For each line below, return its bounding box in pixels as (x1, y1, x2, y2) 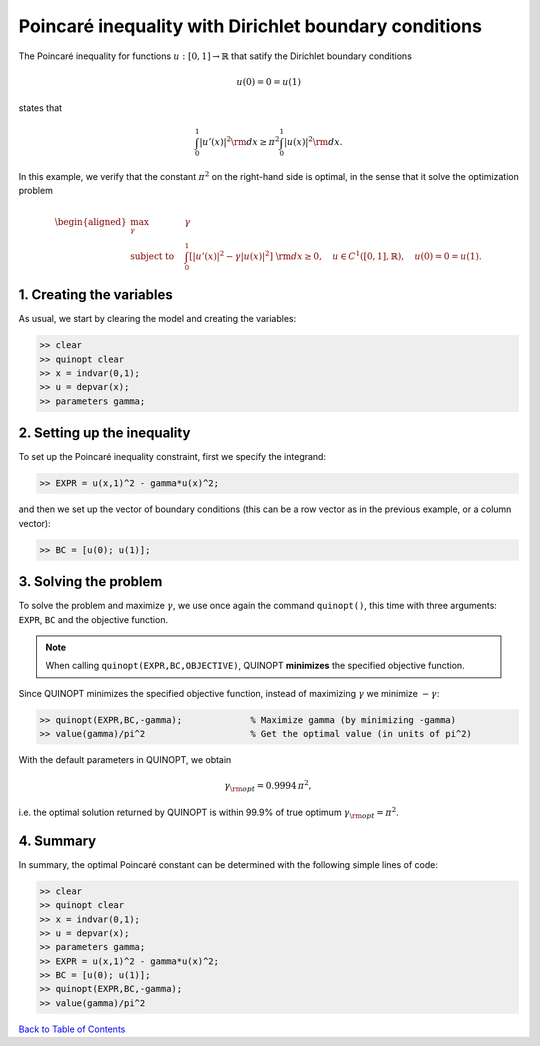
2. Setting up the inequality (18, 425, 191, 442)
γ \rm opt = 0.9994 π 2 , (223, 778, 312, 794)
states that (18, 102, 63, 114)
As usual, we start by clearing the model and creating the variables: (18, 313, 297, 325)
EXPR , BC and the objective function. (18, 613, 169, 625)
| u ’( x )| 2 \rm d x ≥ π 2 (199, 135, 280, 148)
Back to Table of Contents (18, 1023, 126, 1035)
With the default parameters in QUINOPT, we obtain (18, 754, 232, 766)
